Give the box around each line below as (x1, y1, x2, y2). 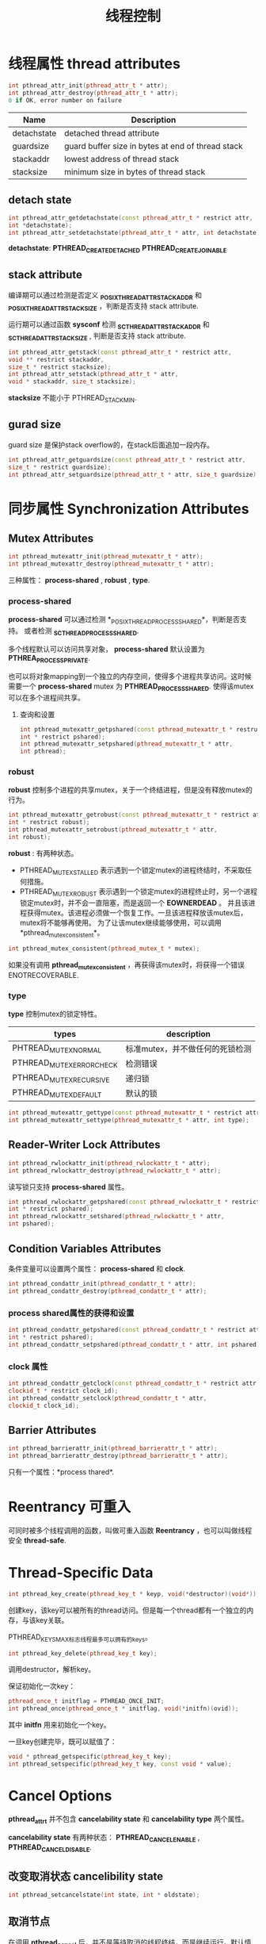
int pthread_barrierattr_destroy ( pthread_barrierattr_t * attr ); (8, 1452, 228, 1460)
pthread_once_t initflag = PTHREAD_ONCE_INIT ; (8, 1697, 165, 1705)
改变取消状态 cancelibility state (8, 1869, 164, 1883)
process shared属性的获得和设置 (8, 1307, 135, 1318)
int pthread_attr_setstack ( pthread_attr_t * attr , (8, 370, 179, 378)
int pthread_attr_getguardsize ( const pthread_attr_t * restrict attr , (8, 455, 246, 464)
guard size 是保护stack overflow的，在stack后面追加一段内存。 (8, 439, 215, 449)
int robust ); (8, 834, 51, 842)
